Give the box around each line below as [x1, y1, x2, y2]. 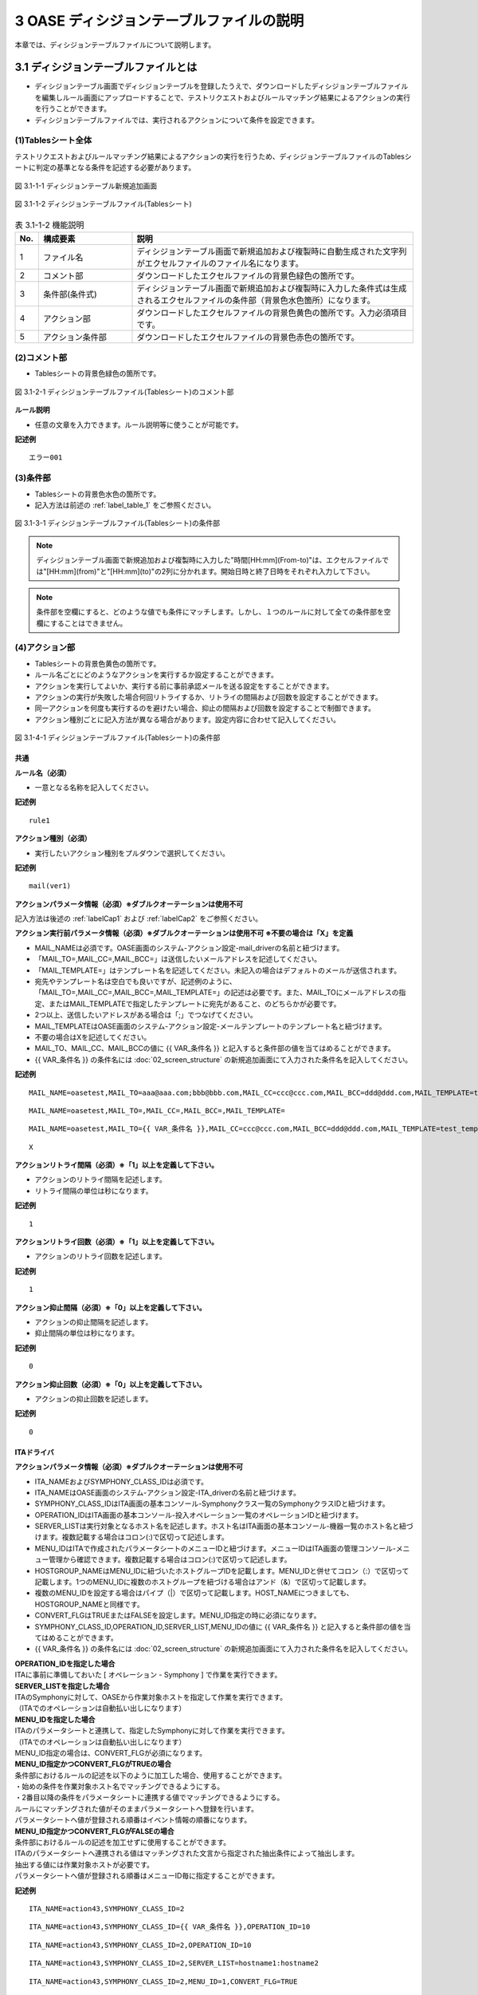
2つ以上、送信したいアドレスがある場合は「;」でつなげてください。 [34, 1010, 258, 1020]
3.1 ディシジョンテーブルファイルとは [14, 61, 198, 74]
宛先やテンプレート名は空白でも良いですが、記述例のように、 [34, 977, 237, 986]
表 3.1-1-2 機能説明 [14, 219, 84, 231]
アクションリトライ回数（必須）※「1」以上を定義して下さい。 [14, 1237, 219, 1246]
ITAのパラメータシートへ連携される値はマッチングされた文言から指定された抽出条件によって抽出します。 [14, 1848, 359, 1859]
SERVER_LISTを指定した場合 [14, 1681, 111, 1691]
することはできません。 [50, 618, 127, 628]
